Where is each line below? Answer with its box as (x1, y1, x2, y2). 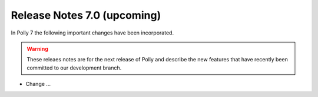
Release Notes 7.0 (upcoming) (11, 9, 161, 22)
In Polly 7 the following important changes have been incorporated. (11, 29, 174, 36)
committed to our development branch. (26, 64, 122, 71)
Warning (26, 45, 48, 52)
